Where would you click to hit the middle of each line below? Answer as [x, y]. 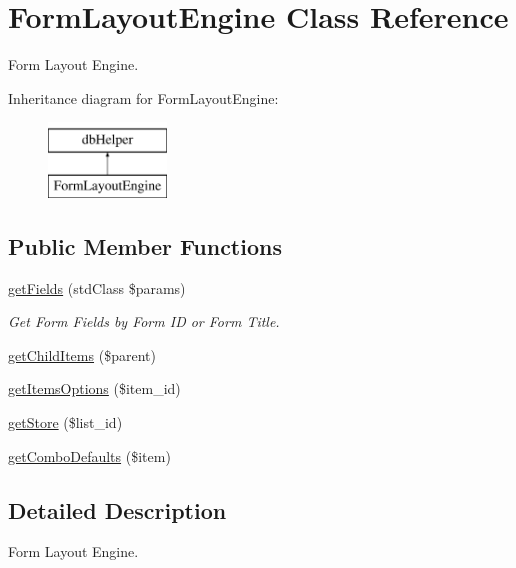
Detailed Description [117, 509]
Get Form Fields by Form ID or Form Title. [144, 321]
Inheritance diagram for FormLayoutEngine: [143, 97]
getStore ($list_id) [65, 422]
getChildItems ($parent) [82, 354]
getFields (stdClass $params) [97, 287]
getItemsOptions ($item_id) [94, 388]
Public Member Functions [145, 245]
